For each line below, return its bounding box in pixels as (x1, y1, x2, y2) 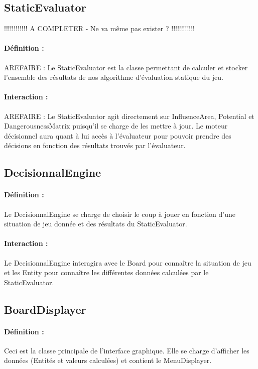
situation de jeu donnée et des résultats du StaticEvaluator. (4, 218, 187, 229)
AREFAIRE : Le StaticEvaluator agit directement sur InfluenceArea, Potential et (4, 110, 254, 121)
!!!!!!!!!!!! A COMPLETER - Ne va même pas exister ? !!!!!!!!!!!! (4, 23, 195, 34)
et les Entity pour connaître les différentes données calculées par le (4, 267, 209, 278)
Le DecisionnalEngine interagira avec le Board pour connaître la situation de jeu (4, 257, 251, 268)
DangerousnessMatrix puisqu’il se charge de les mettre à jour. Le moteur (4, 120, 228, 131)
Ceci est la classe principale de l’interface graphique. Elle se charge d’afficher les (4, 345, 249, 355)
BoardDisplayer (4, 301, 86, 317)
